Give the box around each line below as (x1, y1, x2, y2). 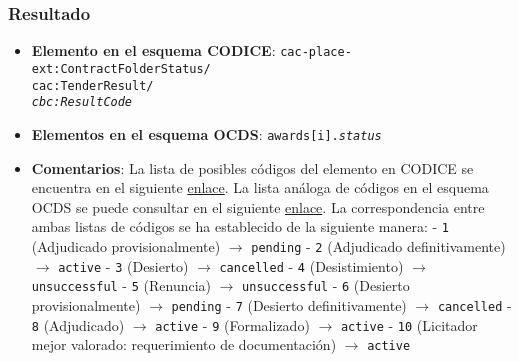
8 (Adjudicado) (31, 314, 125, 335)
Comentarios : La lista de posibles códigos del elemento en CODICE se (31, 157, 474, 178)
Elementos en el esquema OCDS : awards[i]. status (31, 123, 382, 144)
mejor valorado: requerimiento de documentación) (31, 334, 337, 355)
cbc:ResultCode (31, 95, 133, 110)
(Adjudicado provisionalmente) (31, 235, 221, 256)
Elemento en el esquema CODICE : (31, 40, 276, 61)
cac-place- (280, 45, 352, 60)
